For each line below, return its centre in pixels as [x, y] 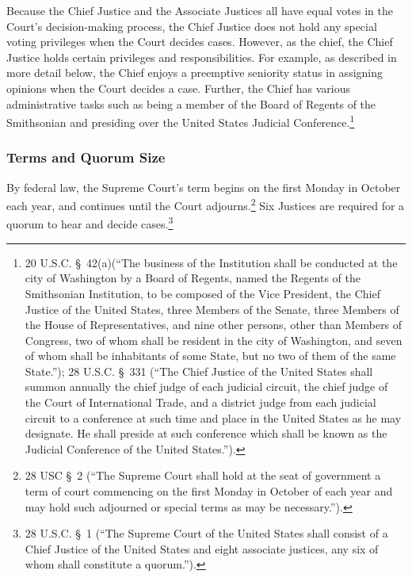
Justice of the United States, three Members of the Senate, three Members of [212, 309]
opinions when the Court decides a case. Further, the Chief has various [178, 88]
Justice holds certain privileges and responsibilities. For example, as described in [202, 57]
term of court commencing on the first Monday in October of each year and [209, 491]
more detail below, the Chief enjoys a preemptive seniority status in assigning [195, 73]
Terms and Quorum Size [86, 157]
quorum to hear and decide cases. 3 [90, 223]
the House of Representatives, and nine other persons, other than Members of [214, 325]
